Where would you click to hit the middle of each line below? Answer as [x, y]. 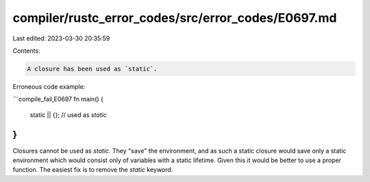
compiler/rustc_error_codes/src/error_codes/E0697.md [175, 18]
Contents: [26, 51]
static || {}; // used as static [69, 115]
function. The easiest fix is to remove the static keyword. [93, 170]
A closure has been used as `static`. [92, 69]
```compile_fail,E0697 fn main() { [58, 99]
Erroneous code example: [49, 86]
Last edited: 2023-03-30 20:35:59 [61, 38]
